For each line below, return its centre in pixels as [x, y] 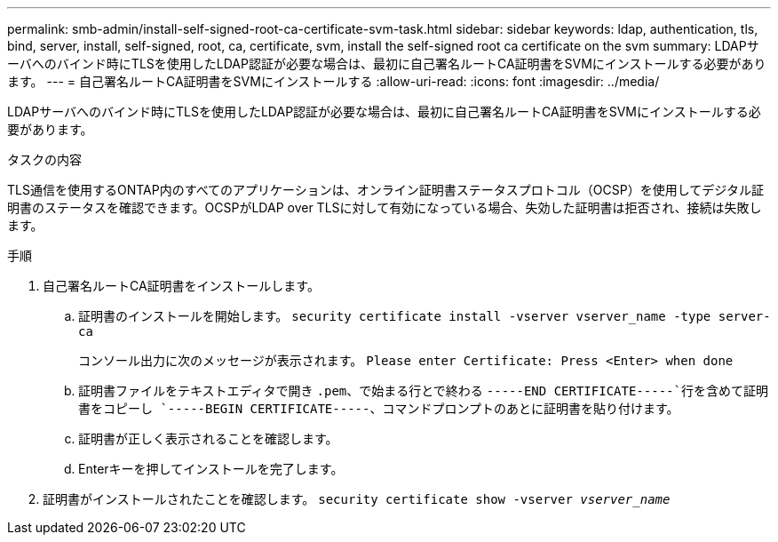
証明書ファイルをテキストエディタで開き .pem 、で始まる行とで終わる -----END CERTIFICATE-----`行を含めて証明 [423, 391]
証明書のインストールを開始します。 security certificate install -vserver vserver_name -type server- [425, 316]
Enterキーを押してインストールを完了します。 [211, 469]
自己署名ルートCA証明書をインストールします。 [181, 286]
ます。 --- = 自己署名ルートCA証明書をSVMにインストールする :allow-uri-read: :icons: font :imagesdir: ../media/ [333, 81]
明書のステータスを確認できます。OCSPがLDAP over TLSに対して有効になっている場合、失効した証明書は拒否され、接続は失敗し [385, 207]
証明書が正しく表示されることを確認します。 [208, 438]
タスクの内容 [44, 159]
